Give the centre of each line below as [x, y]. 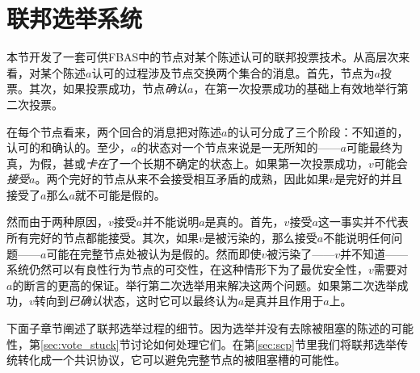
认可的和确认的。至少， [69, 147]
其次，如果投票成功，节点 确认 [108, 88]
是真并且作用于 [284, 301]
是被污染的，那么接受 [260, 238]
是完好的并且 [369, 179]
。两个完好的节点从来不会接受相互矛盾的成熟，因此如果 [182, 179]
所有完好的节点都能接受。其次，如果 [103, 238]
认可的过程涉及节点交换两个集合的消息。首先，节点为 [233, 72]
